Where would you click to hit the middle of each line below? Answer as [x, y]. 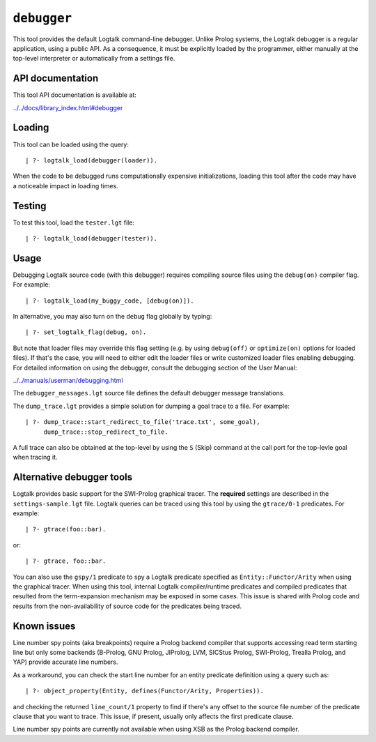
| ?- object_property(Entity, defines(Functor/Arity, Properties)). [144, 691]
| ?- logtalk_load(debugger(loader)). [92, 160]
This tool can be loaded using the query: [71, 144]
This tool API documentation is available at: [75, 95]
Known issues [44, 626]
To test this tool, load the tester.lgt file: [74, 222]
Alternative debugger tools [73, 477]
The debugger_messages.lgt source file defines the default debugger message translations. [149, 393]
